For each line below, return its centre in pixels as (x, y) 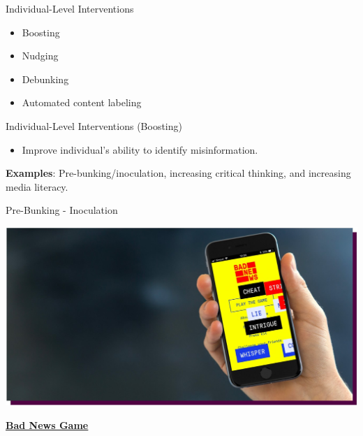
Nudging (40, 56)
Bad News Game (47, 424)
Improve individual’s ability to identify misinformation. (140, 149)
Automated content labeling (82, 102)
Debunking (45, 79)
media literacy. (37, 186)
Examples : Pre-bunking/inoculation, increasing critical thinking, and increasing (178, 173)
